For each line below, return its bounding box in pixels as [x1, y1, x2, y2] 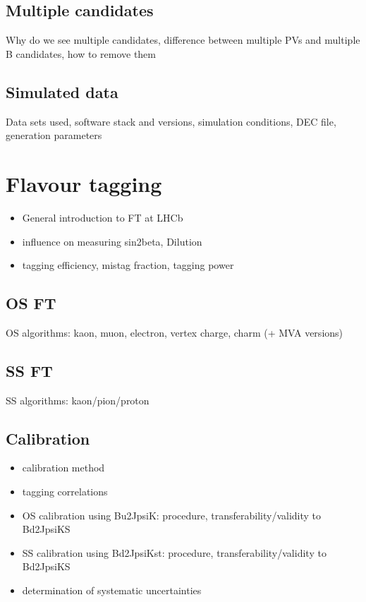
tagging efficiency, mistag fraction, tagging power [22, 258, 234, 272]
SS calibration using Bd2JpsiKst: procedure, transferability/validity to [22, 545, 327, 560]
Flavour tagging [6, 169, 162, 198]
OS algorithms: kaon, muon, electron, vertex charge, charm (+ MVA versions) [6, 325, 343, 339]
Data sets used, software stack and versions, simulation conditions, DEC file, [6, 114, 336, 128]
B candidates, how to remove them [6, 46, 156, 61]
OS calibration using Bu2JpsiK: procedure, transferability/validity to [22, 507, 322, 522]
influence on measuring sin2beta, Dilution [22, 234, 202, 248]
